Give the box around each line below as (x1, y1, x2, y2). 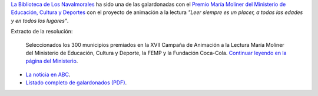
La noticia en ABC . (25, 71, 71, 78)
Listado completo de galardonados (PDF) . (25, 79, 127, 86)
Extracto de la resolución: (11, 28, 73, 35)
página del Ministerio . (25, 57, 78, 64)
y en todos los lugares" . (11, 17, 69, 24)
